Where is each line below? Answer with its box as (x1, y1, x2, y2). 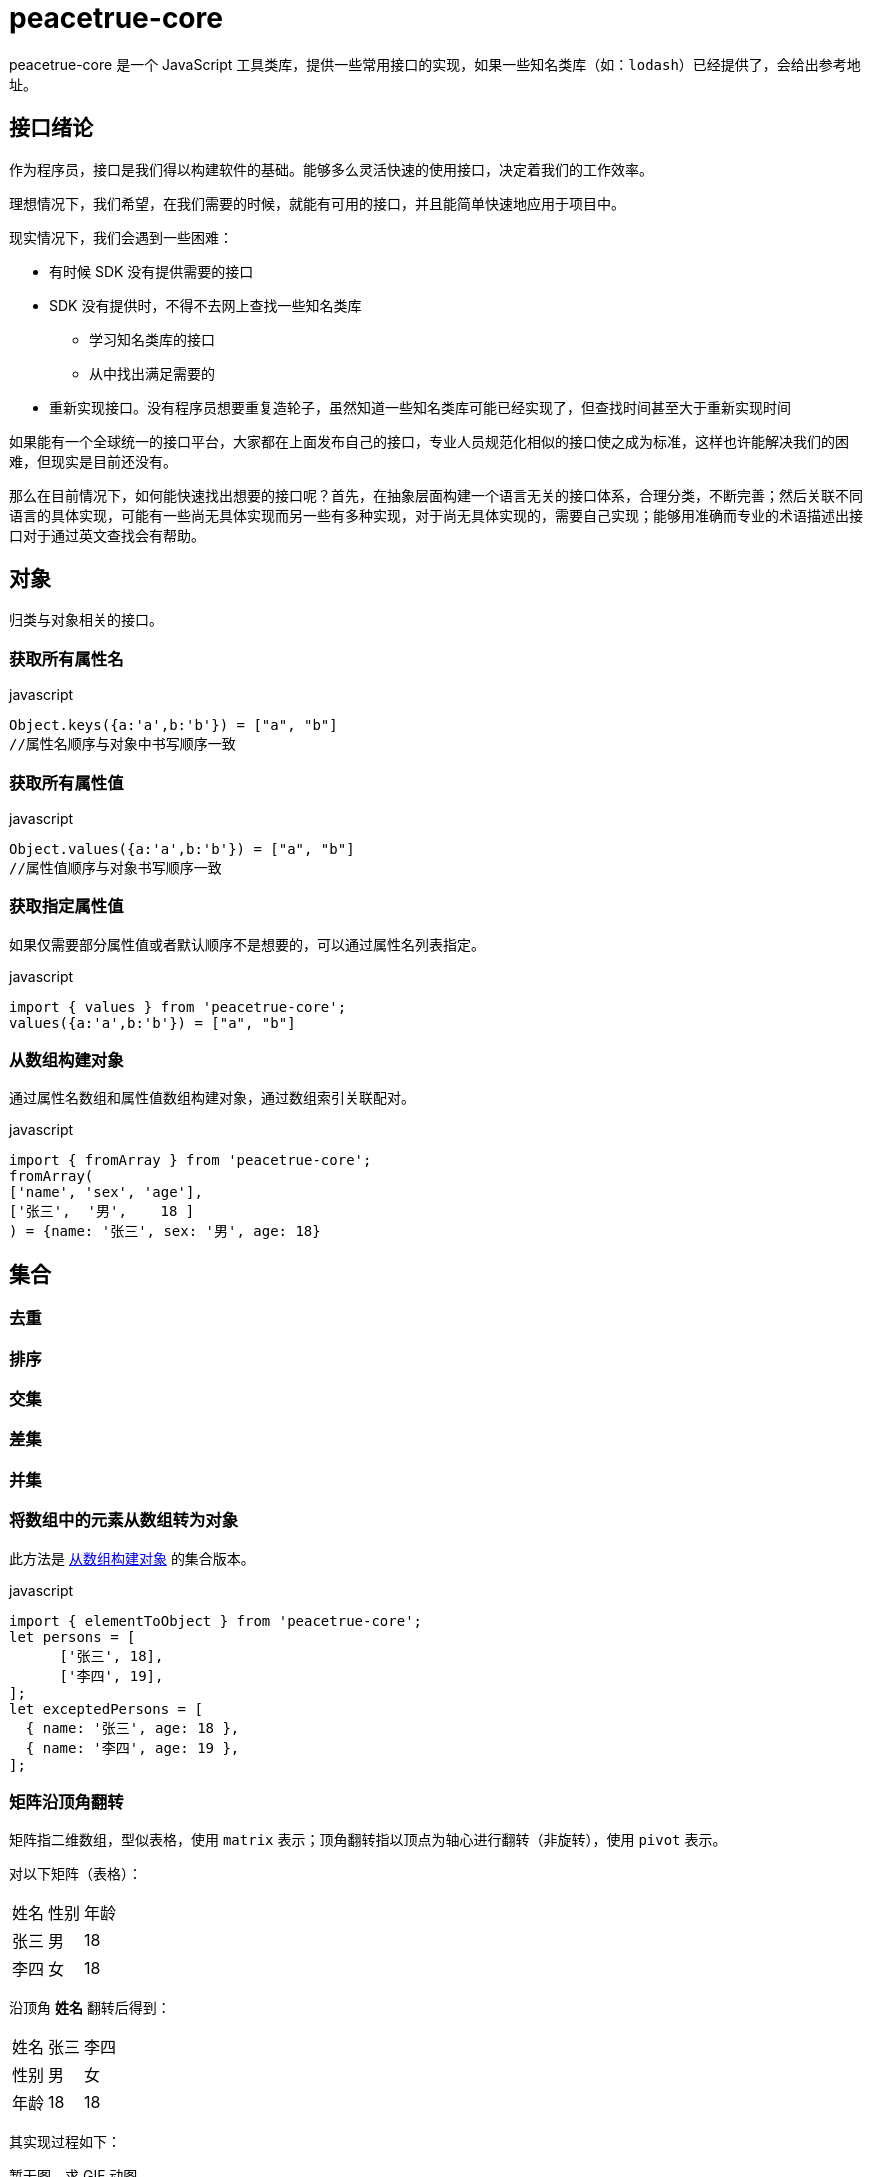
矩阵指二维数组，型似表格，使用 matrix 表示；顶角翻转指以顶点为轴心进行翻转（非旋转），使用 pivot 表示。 (9, 1831, 727, 1849)
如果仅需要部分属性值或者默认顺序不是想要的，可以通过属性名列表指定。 (9, 935, 485, 953)
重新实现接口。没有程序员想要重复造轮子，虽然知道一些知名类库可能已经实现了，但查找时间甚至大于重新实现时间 (49, 398, 791, 416)
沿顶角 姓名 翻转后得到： (9, 1999, 171, 2017)
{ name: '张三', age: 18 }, (25, 1719, 240, 1736)
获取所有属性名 (9, 648, 124, 669)
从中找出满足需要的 (89, 364, 215, 382)
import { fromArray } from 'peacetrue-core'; (9, 1152, 372, 1169)
